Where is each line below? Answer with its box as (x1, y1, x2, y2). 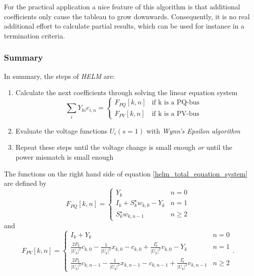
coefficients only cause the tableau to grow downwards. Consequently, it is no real (4, 11, 250, 21)
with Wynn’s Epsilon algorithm (146, 125, 240, 136)
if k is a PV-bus (152, 110, 199, 117)
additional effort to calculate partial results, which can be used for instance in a (4, 21, 245, 31)
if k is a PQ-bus (152, 99, 200, 106)
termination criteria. (4, 30, 65, 40)
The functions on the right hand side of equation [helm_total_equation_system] (4, 168, 248, 178)
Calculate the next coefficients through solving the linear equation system (15, 87, 238, 98)
